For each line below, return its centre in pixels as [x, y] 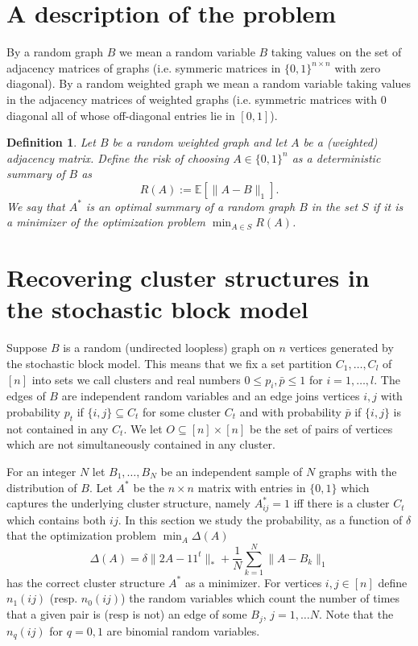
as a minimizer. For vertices [253, 582]
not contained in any [58, 428]
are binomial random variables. [183, 630]
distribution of [42, 487]
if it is [388, 206]
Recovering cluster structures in [188, 277]
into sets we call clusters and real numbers [136, 379]
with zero [358, 67]
